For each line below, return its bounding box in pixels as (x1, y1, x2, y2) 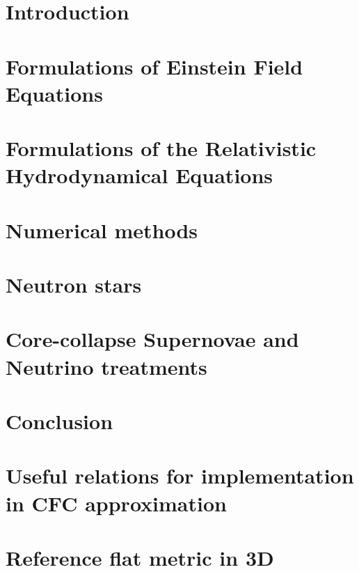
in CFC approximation (6, 488, 227, 517)
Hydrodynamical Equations (6, 161, 273, 190)
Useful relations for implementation (6, 461, 354, 490)
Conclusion (6, 407, 113, 435)
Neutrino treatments (6, 352, 207, 380)
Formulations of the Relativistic (6, 134, 317, 162)
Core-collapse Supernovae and (6, 325, 299, 353)
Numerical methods (6, 215, 198, 244)
